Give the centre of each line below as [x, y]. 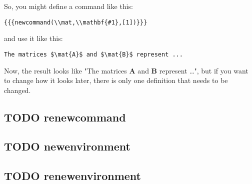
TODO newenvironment [67, 146]
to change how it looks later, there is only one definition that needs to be [116, 80]
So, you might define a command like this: [68, 6]
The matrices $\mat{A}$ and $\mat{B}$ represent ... [93, 54]
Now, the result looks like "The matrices [65, 70]
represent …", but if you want [204, 70]
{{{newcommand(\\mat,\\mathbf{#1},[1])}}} [76, 22]
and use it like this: [33, 38]
